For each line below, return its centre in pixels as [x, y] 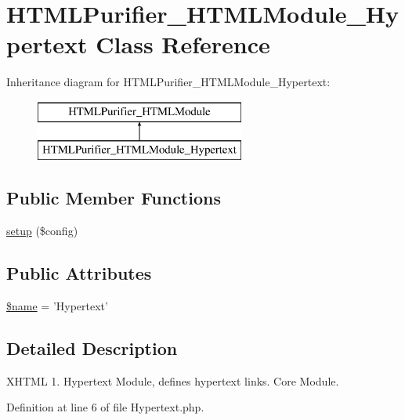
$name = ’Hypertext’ [57, 306]
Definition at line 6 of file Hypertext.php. [105, 407]
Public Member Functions [114, 198]
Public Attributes [79, 273]
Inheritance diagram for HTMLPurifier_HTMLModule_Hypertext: [168, 82]
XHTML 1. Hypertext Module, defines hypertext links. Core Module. [173, 380]
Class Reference [183, 44]
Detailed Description [92, 348]
